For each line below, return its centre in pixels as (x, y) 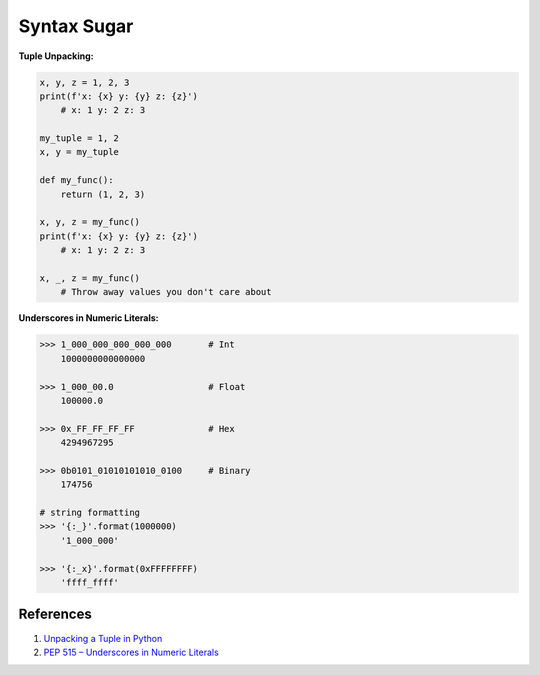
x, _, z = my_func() (89, 278)
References (55, 614)
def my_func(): (76, 180)
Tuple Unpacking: (56, 56)
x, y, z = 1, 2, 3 (84, 82)
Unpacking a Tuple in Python (103, 638)
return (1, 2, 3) (103, 194)
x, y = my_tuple (79, 152)
